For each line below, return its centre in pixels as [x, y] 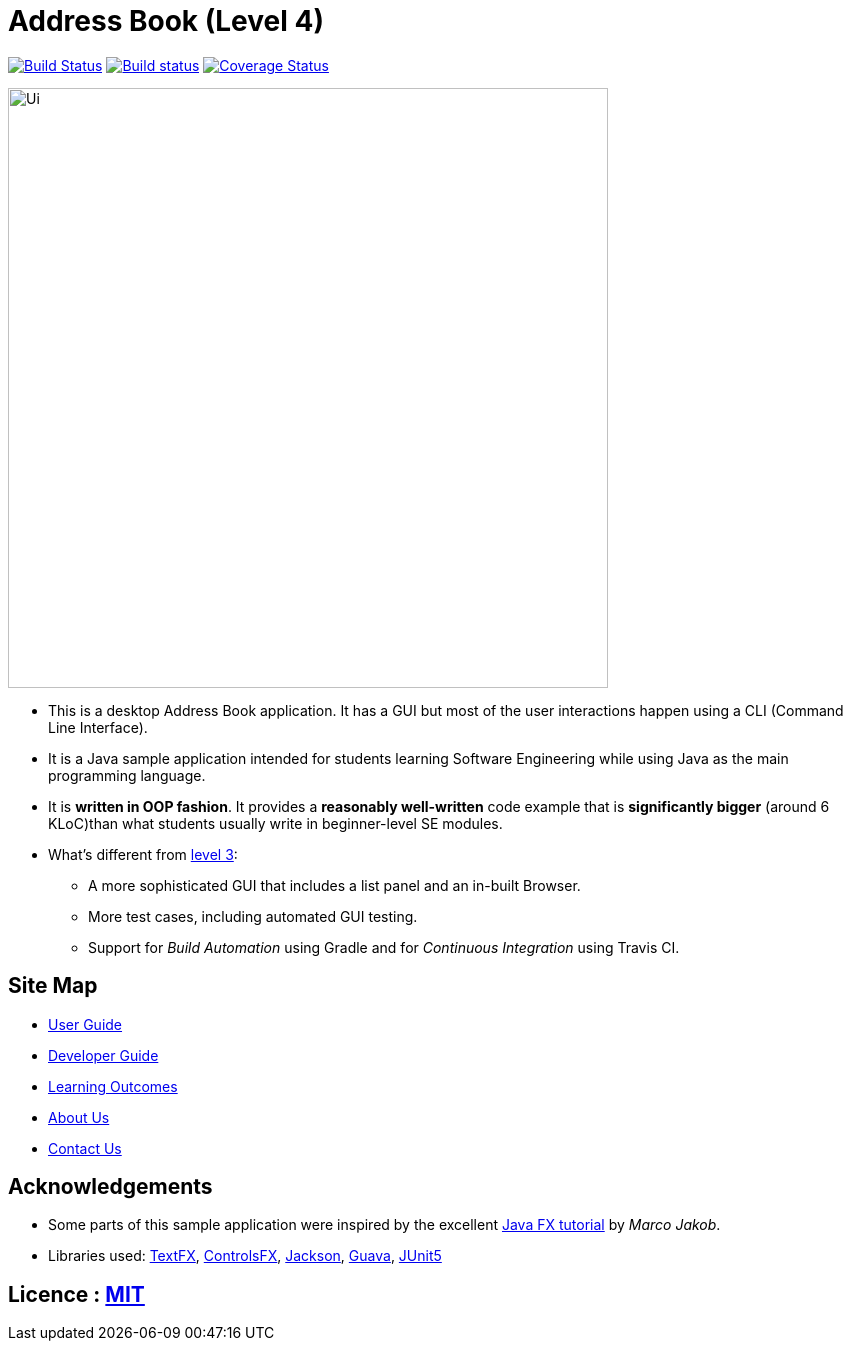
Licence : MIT [76, 1294]
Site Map [53, 986]
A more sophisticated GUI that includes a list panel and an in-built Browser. [334, 885]
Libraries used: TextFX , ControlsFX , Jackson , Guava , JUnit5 [245, 1256]
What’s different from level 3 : [143, 854]
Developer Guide [103, 1055]
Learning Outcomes [113, 1086]
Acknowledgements [110, 1187]
